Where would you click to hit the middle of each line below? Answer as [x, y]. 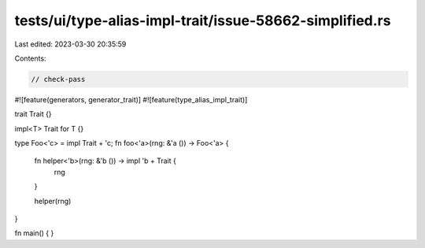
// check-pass [58, 79]
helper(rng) [53, 201]
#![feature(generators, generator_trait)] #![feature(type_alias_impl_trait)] [131, 99]
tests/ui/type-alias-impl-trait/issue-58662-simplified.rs [203, 20]
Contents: [30, 58]
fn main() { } [34, 233]
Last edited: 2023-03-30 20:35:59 [70, 44]
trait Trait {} [33, 114]
